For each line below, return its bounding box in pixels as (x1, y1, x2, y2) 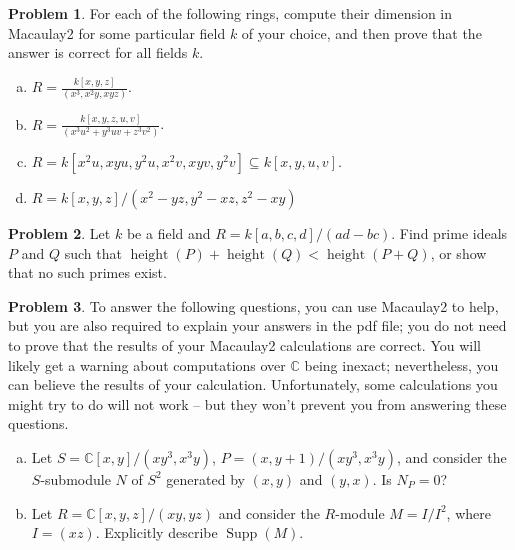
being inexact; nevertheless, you (304, 354, 499, 375)
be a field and (126, 223, 211, 244)
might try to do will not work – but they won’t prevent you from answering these (8, 393, 507, 414)
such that (64, 242, 122, 263)
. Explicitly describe (95, 522, 218, 543)
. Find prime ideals (391, 223, 508, 244)
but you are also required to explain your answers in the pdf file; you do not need (8, 315, 507, 336)
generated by (166, 468, 245, 489)
